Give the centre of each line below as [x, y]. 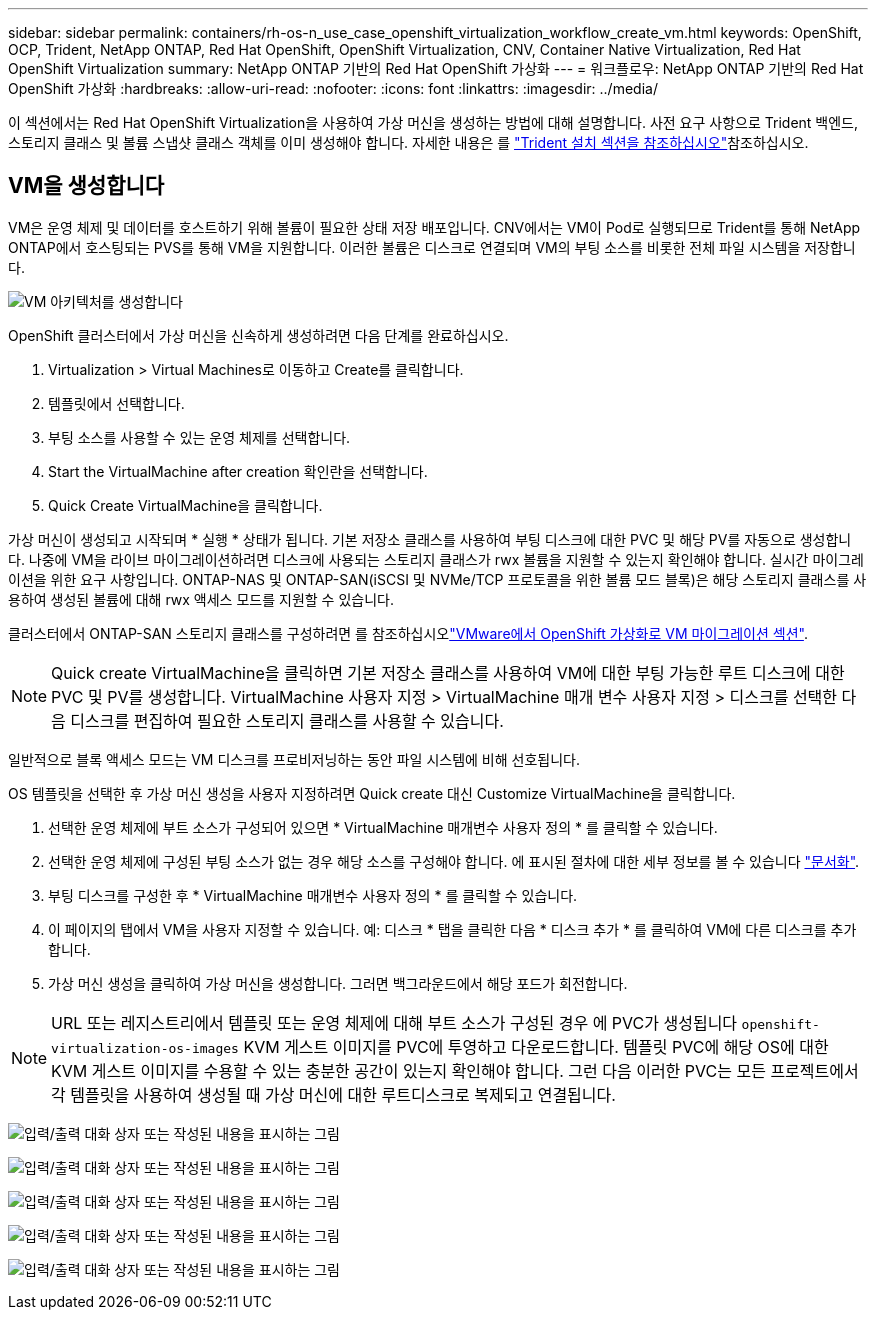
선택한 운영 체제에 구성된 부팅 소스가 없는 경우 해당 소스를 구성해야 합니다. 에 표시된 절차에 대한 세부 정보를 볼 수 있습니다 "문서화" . [454, 861]
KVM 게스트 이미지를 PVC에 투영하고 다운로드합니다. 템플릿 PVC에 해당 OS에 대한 [536, 1046]
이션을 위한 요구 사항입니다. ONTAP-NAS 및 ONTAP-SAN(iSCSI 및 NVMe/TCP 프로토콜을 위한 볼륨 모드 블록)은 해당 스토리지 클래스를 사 [437, 579]
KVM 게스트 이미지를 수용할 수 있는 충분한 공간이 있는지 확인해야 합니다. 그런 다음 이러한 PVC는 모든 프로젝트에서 [455, 1070]
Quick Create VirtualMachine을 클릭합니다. [185, 505]
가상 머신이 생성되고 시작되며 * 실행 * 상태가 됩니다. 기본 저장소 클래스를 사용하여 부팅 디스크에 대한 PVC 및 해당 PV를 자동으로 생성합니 [430, 539]
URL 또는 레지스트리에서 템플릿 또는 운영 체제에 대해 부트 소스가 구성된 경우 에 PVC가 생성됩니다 [394, 1022]
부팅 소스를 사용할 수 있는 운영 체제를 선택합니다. [199, 437]
